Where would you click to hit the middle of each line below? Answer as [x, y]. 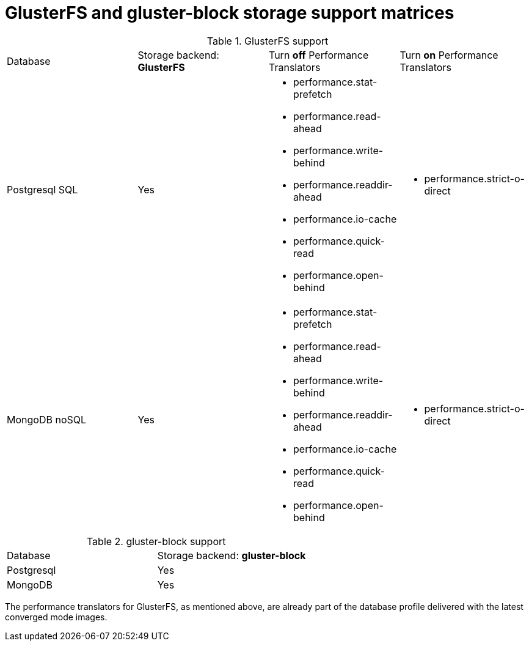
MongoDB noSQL [47, 419]
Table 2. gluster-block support [156, 541]
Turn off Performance [319, 55]
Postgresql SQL [42, 189]
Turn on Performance [449, 55]
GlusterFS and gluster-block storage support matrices [230, 13]
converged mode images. [56, 617]
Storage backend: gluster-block [232, 555]
